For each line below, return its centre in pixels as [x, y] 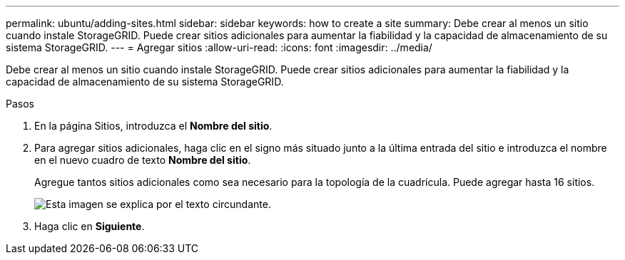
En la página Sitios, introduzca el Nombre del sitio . [153, 126]
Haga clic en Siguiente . [90, 226]
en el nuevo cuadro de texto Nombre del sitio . [143, 160]
